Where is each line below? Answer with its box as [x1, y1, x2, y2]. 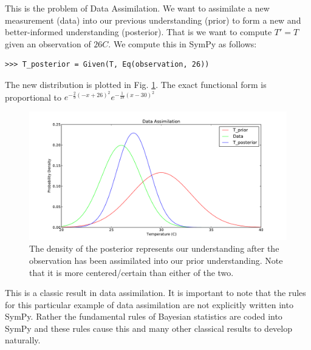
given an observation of [5, 37, 91, 50]
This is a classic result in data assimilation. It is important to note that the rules [5, 286, 306, 299]
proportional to [5, 90, 62, 103]
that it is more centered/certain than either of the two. [29, 266, 234, 278]
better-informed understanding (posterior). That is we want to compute [5, 25, 272, 38]
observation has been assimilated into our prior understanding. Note [29, 254, 283, 266]
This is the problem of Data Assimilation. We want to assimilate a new [5, 2, 270, 14]
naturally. [5, 334, 41, 346]
